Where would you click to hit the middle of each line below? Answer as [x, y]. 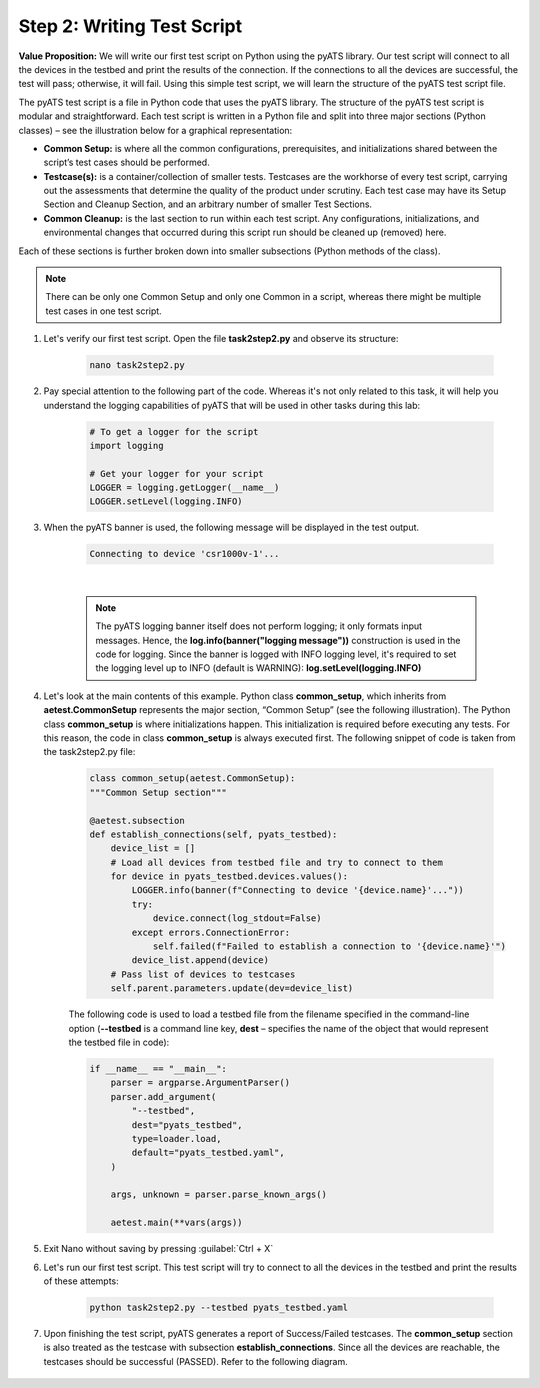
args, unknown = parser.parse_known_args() [218, 1194]
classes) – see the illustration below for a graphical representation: [155, 130]
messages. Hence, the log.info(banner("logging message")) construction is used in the [278, 640]
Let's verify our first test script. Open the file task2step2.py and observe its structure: [221, 339]
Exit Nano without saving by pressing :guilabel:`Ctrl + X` [158, 1249]
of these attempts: [81, 1281]
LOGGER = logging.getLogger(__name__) [184, 488]
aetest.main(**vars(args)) [177, 1223]
